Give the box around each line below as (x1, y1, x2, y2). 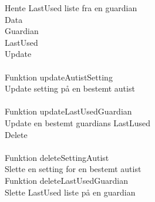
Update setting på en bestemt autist (5, 82, 135, 95)
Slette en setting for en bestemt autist (5, 163, 141, 175)
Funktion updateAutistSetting (5, 70, 113, 83)
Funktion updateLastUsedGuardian (5, 105, 132, 117)
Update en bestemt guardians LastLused (5, 116, 151, 129)
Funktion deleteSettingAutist (5, 151, 109, 163)
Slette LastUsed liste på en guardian (5, 186, 136, 198)
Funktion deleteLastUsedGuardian (5, 174, 128, 186)
